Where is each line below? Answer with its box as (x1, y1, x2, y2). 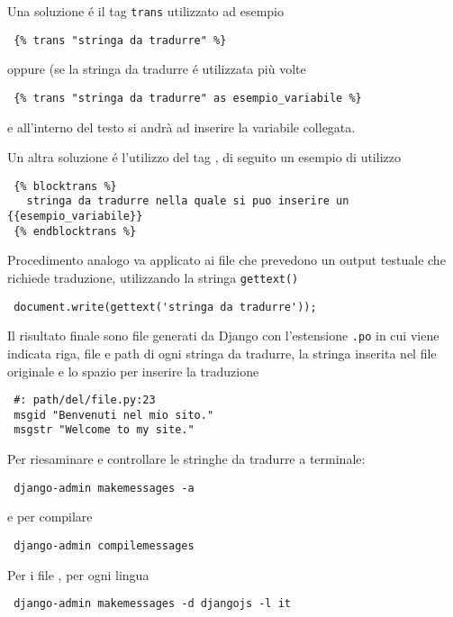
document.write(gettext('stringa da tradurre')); (14, 300, 317, 313)
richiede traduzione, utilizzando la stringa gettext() (7, 268, 299, 286)
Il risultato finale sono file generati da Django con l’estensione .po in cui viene (7, 326, 439, 345)
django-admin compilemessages (14, 539, 195, 552)
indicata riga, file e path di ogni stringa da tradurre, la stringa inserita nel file (7, 343, 437, 362)
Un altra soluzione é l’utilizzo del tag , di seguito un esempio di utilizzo (7, 148, 401, 167)
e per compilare (7, 507, 93, 526)
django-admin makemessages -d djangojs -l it (14, 597, 291, 611)
